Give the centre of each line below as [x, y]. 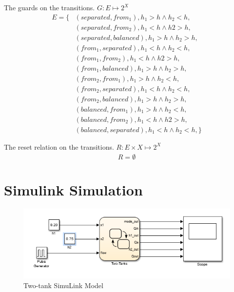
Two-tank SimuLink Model [63, 285]
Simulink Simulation [73, 189]
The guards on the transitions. [49, 7]
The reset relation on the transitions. [59, 146]
